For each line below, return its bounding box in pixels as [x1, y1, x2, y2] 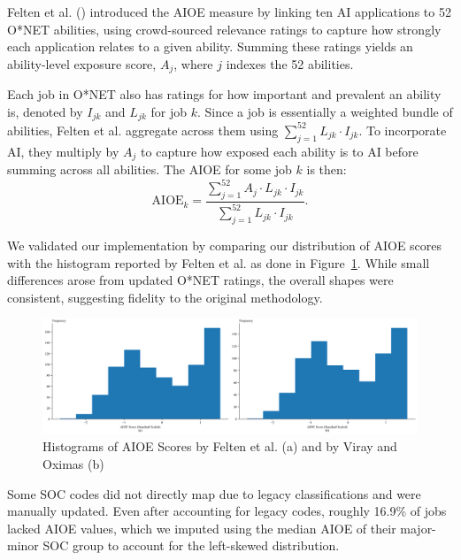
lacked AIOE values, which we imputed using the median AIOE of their [7, 518, 396, 537]
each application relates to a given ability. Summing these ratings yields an [7, 37, 413, 56]
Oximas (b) [42, 455, 104, 473]
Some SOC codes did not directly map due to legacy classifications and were [7, 484, 421, 502]
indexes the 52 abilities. [226, 54, 354, 73]
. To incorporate [358, 120, 447, 139]
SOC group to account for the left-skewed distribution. [42, 536, 340, 555]
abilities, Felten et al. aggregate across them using [7, 120, 279, 139]
